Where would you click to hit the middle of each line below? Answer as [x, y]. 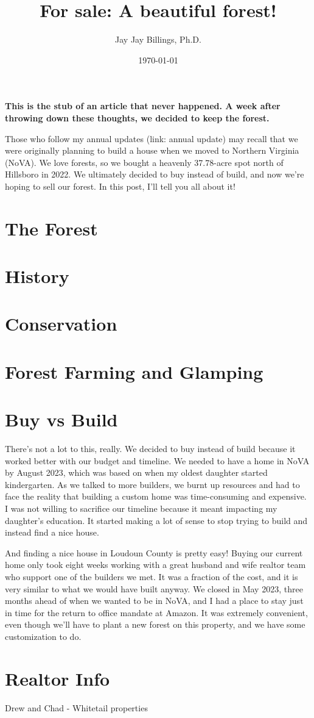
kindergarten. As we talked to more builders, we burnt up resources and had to [152, 484]
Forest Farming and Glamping [134, 371]
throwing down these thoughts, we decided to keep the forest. [137, 117]
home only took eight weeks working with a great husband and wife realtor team [155, 565]
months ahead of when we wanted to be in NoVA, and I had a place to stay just [154, 601]
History [37, 276]
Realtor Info [58, 678]
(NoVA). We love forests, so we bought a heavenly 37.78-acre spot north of [144, 162]
